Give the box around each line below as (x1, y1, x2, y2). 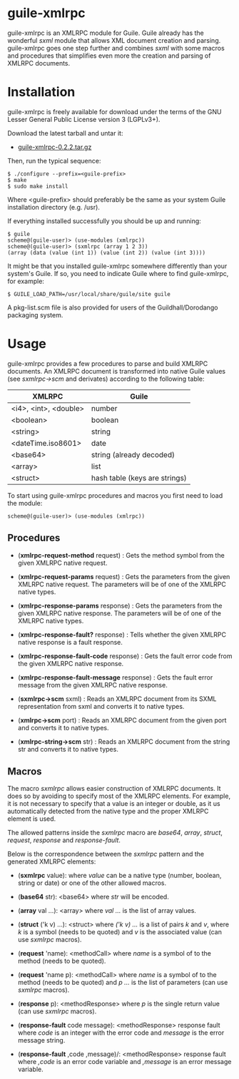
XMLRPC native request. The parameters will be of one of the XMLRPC (17, 580, 227, 588)
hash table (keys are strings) (91, 473, 187, 483)
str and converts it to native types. (17, 745, 119, 753)
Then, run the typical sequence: (7, 156, 101, 165)
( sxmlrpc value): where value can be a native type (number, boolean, (17, 871, 222, 880)
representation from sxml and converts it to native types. (17, 702, 185, 710)
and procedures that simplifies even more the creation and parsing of (7, 51, 211, 60)
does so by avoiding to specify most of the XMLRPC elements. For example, (7, 792, 230, 800)
